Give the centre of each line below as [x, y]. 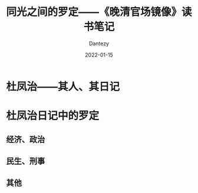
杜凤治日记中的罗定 [53, 116]
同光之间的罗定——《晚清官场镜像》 [94, 12]
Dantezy [99, 43]
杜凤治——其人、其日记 [63, 86]
